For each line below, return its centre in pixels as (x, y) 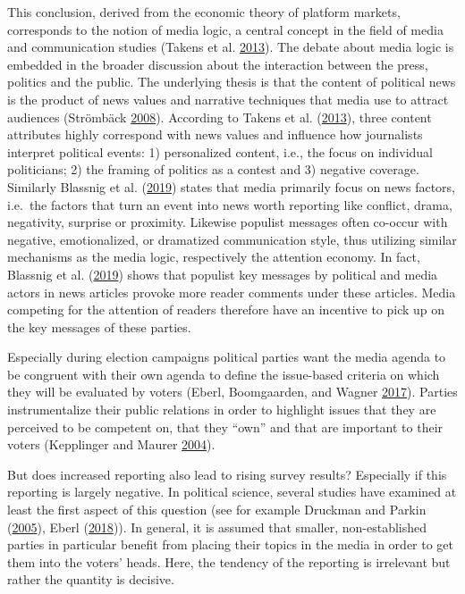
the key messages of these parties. (99, 326)
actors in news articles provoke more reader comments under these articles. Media (232, 292)
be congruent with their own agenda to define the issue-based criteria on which (224, 374)
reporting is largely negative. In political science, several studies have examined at (232, 492)
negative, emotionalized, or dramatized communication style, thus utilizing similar (232, 239)
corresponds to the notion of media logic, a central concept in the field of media (225, 29)
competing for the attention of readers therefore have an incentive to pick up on (226, 310)
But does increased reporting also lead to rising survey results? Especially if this (227, 474)
